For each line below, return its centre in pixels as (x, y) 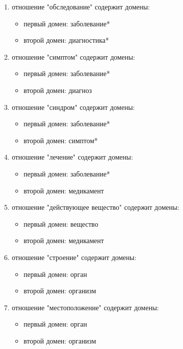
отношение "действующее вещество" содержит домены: (95, 207)
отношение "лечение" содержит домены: (72, 157)
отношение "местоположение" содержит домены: (85, 307)
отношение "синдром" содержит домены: (73, 107)
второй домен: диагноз (58, 90)
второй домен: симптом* (61, 140)
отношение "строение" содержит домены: (74, 257)
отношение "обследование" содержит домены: (81, 6)
